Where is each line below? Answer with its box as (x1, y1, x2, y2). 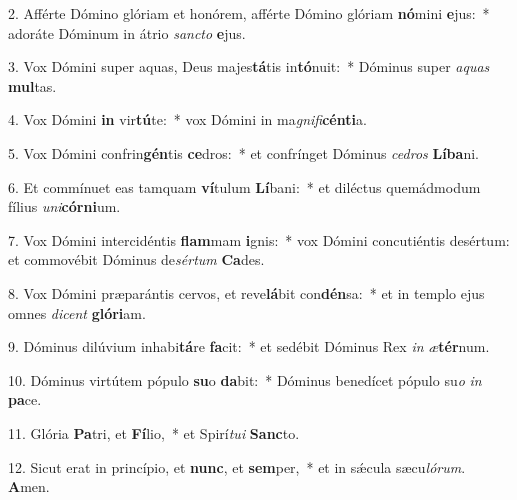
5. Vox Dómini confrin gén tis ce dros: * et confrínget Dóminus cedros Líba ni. (8, 142, 479, 163)
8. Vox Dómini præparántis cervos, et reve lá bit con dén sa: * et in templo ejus (8, 282, 485, 303)
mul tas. (8, 75, 57, 96)
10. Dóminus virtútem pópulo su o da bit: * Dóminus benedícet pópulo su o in (8, 369, 482, 390)
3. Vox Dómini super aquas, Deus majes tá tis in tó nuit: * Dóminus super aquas (8, 56, 490, 77)
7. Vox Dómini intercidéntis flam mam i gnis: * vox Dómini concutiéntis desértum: (8, 229, 510, 250)
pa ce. (8, 389, 42, 410)
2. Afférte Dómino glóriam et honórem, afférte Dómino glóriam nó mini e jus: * (8, 3, 490, 23)
